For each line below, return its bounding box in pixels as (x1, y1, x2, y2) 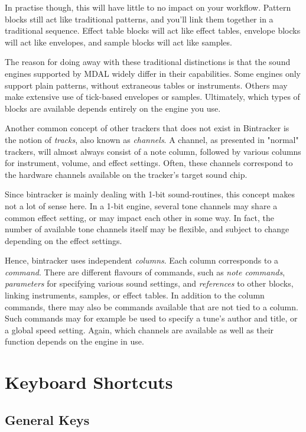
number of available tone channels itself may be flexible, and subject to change (5, 223, 289, 235)
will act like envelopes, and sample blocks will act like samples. (5, 35, 232, 48)
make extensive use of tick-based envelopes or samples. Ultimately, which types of (5, 90, 300, 103)
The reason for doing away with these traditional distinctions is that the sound (5, 56, 291, 68)
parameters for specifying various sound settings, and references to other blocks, (5, 277, 294, 290)
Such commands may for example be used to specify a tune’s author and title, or (5, 312, 298, 324)
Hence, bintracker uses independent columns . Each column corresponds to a (5, 254, 279, 267)
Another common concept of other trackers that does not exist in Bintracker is (5, 122, 289, 134)
